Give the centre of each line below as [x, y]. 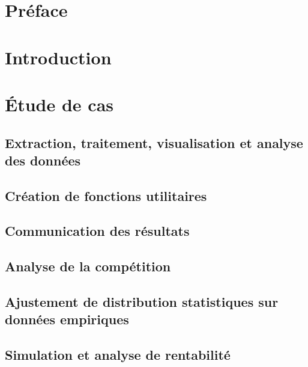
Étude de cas [59, 104]
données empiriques [67, 319]
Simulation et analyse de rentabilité [118, 355]
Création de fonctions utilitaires [106, 195]
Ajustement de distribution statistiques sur [142, 302]
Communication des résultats [97, 231]
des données [43, 160]
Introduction [58, 57]
